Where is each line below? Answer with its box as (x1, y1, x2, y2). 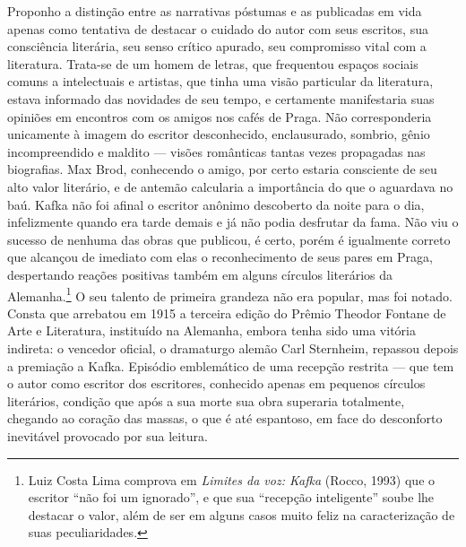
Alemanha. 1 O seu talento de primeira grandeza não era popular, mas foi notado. (7, 283, 453, 305)
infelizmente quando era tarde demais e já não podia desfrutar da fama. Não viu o (7, 213, 459, 231)
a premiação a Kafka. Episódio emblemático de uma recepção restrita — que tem (7, 356, 454, 375)
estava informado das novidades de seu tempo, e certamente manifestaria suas (7, 89, 435, 108)
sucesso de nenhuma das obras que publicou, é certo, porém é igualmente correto (7, 230, 451, 248)
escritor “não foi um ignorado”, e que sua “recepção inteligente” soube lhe (28, 488, 435, 507)
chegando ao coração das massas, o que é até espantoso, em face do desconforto (7, 409, 443, 428)
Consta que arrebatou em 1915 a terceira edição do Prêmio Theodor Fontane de (7, 303, 446, 322)
